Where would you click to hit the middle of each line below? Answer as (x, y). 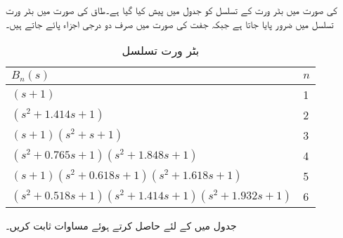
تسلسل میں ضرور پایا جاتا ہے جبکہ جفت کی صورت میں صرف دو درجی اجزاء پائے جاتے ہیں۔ (170, 24)
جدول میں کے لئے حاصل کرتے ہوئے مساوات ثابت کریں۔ (121, 226)
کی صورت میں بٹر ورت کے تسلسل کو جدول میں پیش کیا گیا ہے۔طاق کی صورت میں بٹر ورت (171, 10)
